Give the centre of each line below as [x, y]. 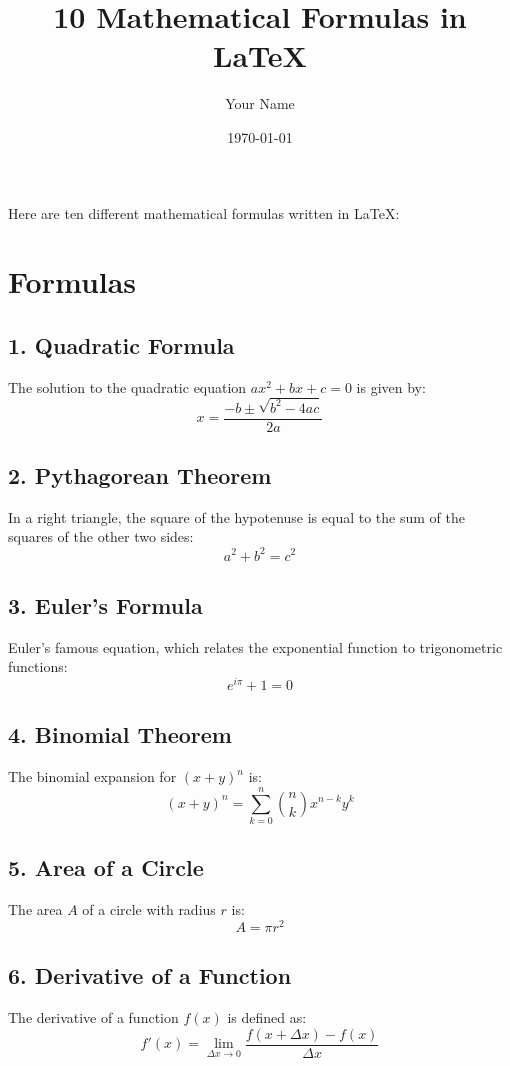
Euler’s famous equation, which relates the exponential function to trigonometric [255, 646]
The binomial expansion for [92, 776]
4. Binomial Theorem [120, 734]
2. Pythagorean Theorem [140, 475]
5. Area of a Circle [106, 867]
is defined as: [267, 1016]
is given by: [391, 386]
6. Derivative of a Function [150, 975]
